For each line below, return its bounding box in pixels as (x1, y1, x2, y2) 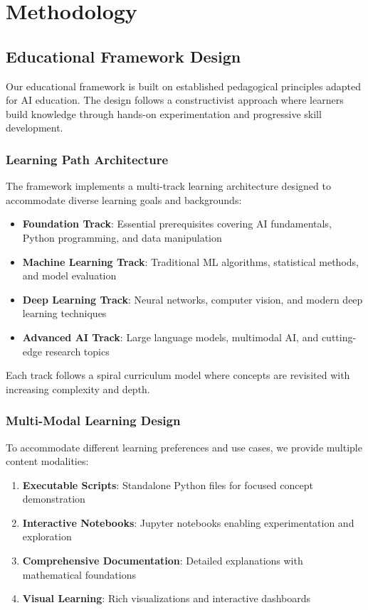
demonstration (22, 491, 85, 506)
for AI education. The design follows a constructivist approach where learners (6, 92, 344, 107)
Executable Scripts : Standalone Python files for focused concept (22, 477, 313, 492)
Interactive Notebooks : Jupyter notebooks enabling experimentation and (22, 515, 354, 530)
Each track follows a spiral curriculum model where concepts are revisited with (6, 368, 350, 382)
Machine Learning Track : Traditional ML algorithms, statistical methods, (22, 254, 359, 269)
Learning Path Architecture (6, 150, 169, 168)
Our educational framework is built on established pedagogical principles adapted (6, 78, 362, 93)
